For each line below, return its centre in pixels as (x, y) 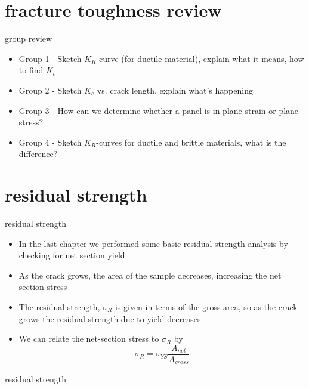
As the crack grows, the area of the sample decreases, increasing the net (150, 275)
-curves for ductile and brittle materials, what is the (191, 142)
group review (29, 38)
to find (31, 70)
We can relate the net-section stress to (89, 339)
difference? (38, 154)
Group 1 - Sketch (50, 58)
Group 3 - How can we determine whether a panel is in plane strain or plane (159, 110)
